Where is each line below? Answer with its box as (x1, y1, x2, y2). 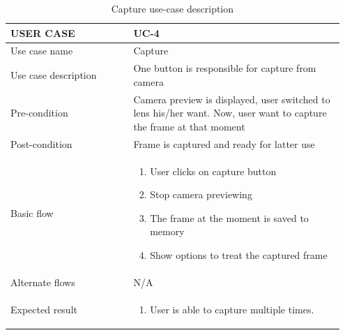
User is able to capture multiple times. (150, 301, 314, 316)
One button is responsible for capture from (133, 61, 316, 75)
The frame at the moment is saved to (150, 210, 309, 225)
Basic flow (10, 205, 54, 220)
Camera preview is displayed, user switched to (133, 91, 330, 106)
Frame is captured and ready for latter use (133, 136, 315, 151)
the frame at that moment (133, 119, 245, 133)
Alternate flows (10, 274, 75, 289)
